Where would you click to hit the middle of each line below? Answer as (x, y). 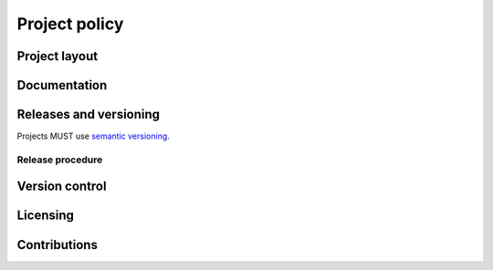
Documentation (62, 85)
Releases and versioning (88, 114)
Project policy (70, 24)
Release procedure (60, 160)
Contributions (57, 245)
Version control (62, 187)
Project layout (58, 56)
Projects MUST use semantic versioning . (94, 136)
